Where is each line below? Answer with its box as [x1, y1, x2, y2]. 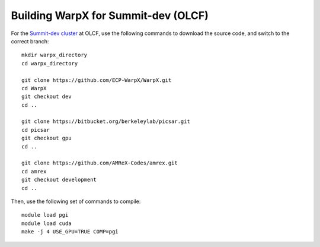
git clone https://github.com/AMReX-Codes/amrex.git [21, 160, 178, 166]
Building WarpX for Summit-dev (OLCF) [11, 9, 209, 22]
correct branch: [11, 37, 49, 45]
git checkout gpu [21, 135, 72, 142]
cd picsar [21, 126, 50, 133]
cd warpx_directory [21, 60, 78, 66]
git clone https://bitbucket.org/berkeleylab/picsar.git [21, 118, 191, 125]
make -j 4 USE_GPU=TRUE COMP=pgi [21, 229, 119, 235]
